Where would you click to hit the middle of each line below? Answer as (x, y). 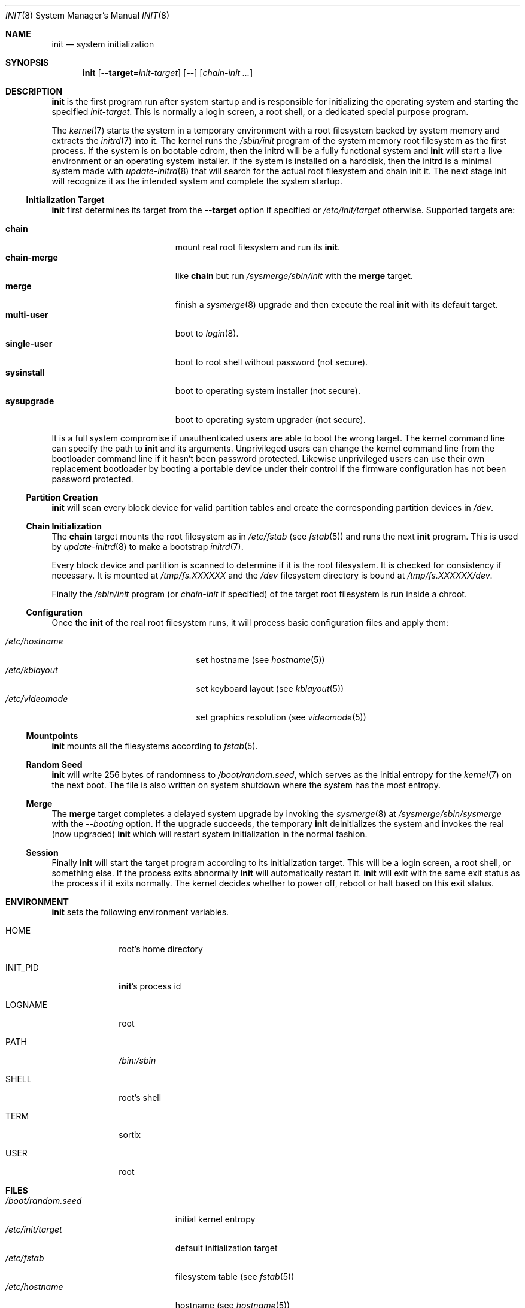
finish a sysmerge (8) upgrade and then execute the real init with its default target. (336, 305)
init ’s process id (150, 986)
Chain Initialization (64, 526)
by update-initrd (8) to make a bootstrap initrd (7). (148, 546)
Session (42, 853)
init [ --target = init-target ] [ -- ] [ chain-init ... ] (168, 73)
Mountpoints (52, 736)
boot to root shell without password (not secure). (271, 362)
